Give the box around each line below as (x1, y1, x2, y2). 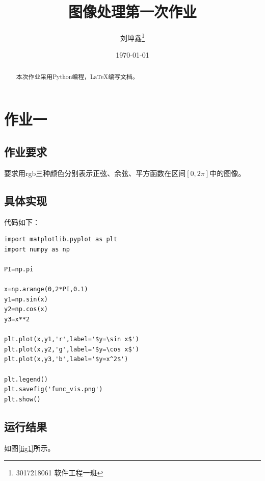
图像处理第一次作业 (68, 1, 197, 22)
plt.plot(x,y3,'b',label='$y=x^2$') (4, 356, 128, 363)
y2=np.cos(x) (4, 306, 48, 313)
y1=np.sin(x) (4, 295, 48, 303)
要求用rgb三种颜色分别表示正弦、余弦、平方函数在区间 (4, 167, 186, 178)
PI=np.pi (4, 265, 34, 273)
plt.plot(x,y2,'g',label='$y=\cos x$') (4, 345, 139, 353)
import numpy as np (4, 245, 70, 253)
